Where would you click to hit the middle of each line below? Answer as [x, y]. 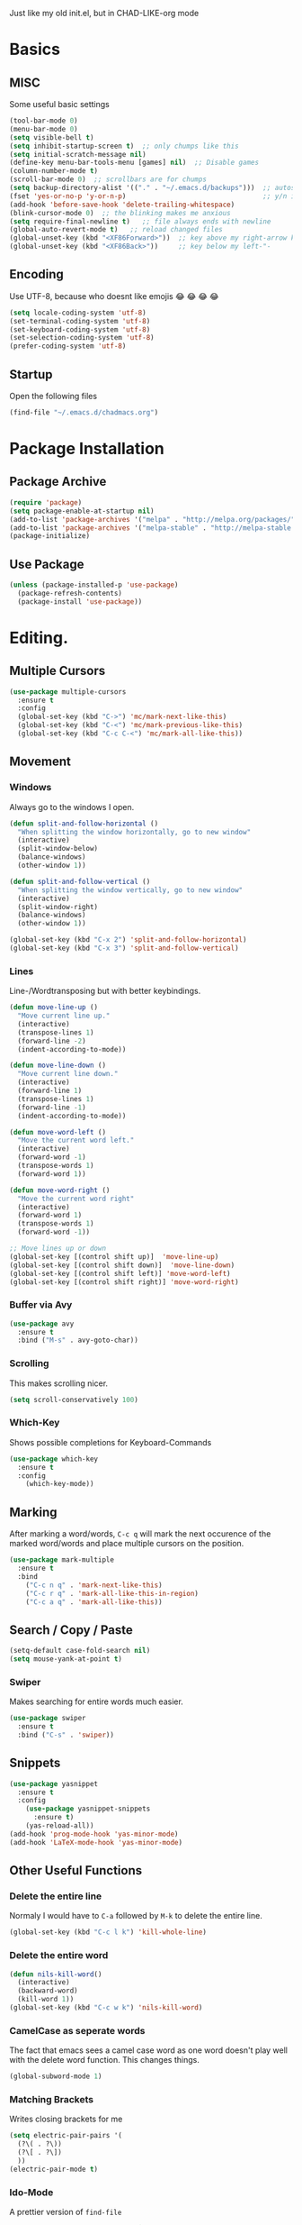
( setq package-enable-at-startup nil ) [82, 511]
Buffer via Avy [41, 1305]
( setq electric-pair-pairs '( [66, 2136]
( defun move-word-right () [60, 1190]
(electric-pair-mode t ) [54, 2169]
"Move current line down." [68, 1074]
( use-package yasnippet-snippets [88, 1809]
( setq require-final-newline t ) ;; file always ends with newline [140, 221]
